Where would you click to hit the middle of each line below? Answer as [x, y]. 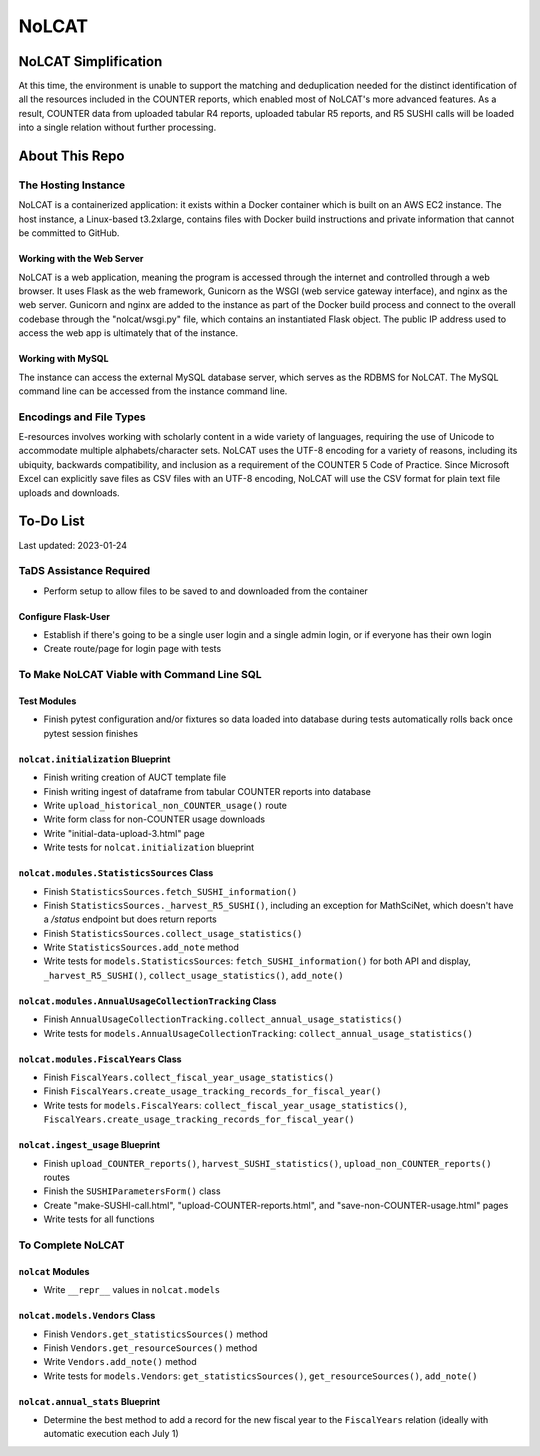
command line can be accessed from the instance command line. [153, 391]
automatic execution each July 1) [111, 1434]
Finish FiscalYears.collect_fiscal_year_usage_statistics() [189, 1077]
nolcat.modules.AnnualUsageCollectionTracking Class [147, 1001]
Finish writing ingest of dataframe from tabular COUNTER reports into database [207, 791]
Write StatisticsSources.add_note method [141, 947]
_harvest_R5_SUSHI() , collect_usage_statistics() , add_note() [193, 975]
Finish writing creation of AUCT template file [135, 777]
